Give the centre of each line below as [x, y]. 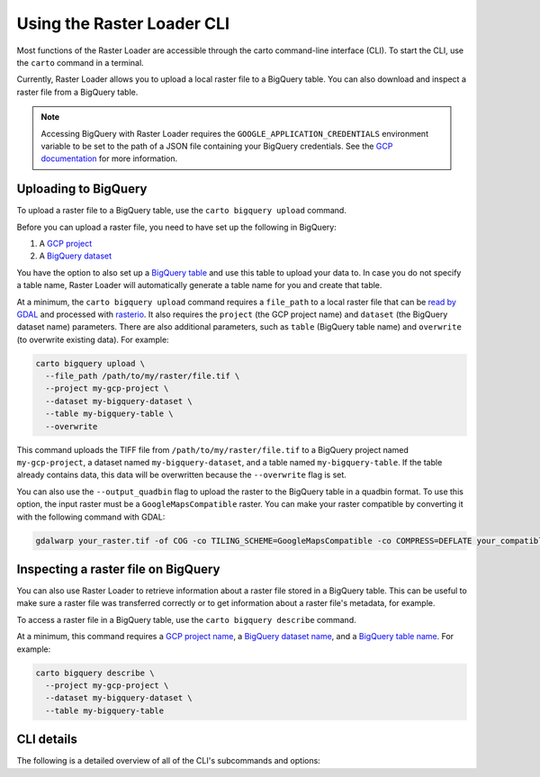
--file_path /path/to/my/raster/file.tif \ [143, 376]
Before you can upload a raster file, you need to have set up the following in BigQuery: [176, 227]
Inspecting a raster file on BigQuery [118, 569]
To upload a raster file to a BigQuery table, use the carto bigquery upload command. [181, 211]
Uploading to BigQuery [82, 189]
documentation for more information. [109, 158]
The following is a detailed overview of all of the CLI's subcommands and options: [169, 761]
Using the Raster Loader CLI [123, 23]
